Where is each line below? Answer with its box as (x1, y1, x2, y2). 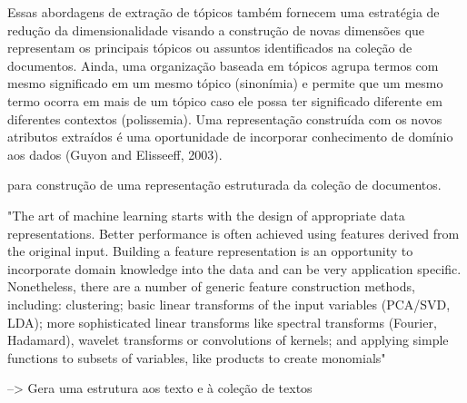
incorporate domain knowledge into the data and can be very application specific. (7, 259, 462, 278)
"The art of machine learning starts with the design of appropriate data (7, 205, 405, 224)
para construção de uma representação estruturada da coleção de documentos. (7, 175, 442, 194)
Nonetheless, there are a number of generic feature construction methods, (7, 277, 415, 296)
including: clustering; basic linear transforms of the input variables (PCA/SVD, (7, 294, 451, 313)
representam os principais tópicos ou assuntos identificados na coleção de (7, 38, 412, 57)
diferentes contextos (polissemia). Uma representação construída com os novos (7, 109, 442, 128)
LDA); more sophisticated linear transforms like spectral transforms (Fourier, (7, 312, 437, 331)
